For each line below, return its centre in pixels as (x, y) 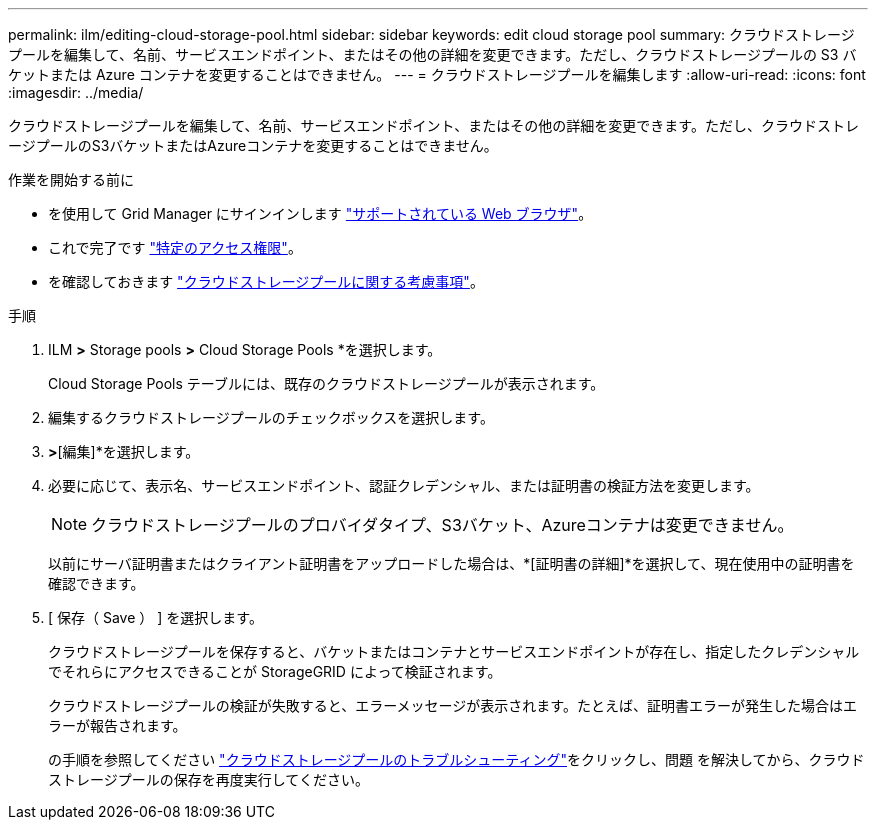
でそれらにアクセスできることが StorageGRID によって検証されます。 (275, 671)
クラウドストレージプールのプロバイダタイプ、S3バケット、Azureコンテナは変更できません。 (442, 525)
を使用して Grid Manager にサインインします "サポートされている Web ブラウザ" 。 (320, 213)
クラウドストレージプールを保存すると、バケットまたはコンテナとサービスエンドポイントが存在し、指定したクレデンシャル (454, 651)
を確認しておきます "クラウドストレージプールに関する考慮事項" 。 (266, 281)
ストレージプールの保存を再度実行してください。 (208, 779)
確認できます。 (96, 583)
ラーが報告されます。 (117, 725)
